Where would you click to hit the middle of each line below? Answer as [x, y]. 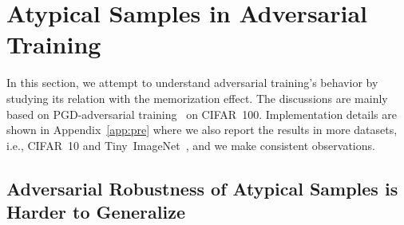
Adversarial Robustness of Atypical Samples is [202, 188]
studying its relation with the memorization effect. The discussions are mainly [197, 98]
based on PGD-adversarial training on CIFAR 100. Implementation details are [202, 114]
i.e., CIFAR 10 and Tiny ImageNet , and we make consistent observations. [191, 145]
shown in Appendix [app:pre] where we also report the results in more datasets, [202, 130]
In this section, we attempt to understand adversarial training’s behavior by [192, 83]
